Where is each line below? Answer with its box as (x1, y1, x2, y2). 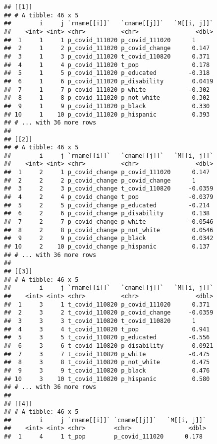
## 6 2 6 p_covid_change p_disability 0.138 (4, 210, 210, 217)
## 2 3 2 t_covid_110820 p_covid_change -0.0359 (4, 309, 214, 317)
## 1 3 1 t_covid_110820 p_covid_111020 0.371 (4, 301, 210, 308)
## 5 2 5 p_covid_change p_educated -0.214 (4, 201, 210, 209)
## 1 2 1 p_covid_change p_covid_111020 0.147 (4, 169, 210, 176)
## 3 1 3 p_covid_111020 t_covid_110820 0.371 (4, 53, 210, 60)
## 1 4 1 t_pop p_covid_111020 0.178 (4, 433, 203, 441)
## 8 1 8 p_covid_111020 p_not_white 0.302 (4, 94, 210, 102)
